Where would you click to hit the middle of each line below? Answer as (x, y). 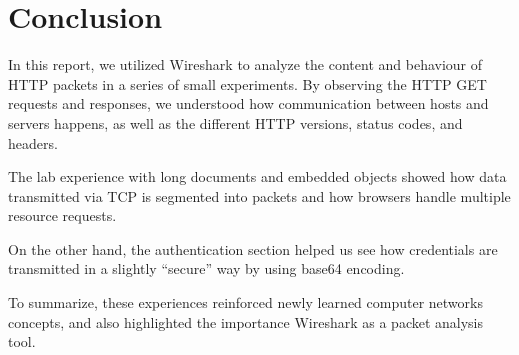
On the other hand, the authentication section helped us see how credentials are (253, 248)
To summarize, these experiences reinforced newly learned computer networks (245, 302)
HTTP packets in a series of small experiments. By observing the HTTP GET (247, 83)
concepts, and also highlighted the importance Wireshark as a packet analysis (246, 321)
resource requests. (62, 215)
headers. (33, 142)
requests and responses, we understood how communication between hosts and (248, 103)
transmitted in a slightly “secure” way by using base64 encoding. (206, 268)
